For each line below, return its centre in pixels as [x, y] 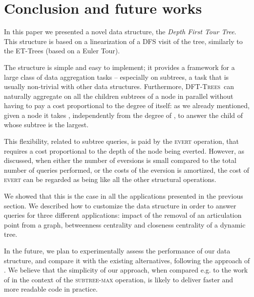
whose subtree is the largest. [46, 125]
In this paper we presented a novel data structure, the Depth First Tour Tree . [120, 32]
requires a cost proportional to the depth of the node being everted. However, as [124, 150]
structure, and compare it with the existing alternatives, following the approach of [127, 260]
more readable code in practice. [51, 289]
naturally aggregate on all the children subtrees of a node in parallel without [119, 96]
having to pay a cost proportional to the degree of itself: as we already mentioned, [127, 105]
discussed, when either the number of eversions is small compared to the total [120, 160]
